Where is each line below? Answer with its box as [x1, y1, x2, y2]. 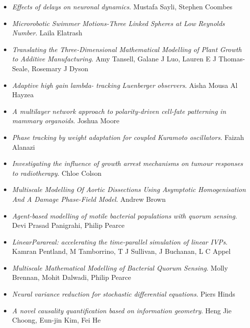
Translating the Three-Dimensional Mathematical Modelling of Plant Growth [12, 44, 242, 54]
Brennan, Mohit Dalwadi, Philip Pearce [12, 272, 131, 282]
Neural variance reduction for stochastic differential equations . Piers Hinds [12, 289, 235, 299]
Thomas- [218, 54, 245, 64]
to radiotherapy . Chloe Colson [12, 167, 102, 178]
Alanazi [12, 141, 35, 152]
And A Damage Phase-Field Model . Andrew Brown [12, 193, 166, 204]
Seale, [12, 63, 29, 73]
